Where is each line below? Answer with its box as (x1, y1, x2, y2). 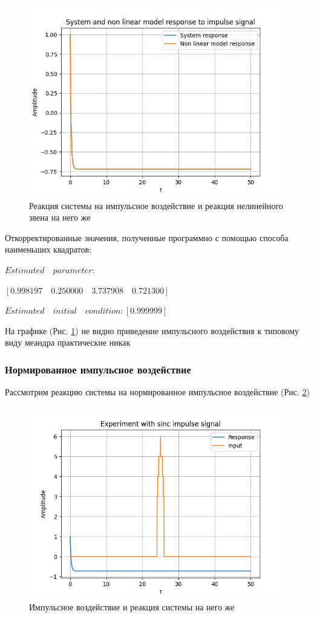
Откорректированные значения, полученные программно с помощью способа (5, 231, 289, 244)
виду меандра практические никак (5, 336, 131, 349)
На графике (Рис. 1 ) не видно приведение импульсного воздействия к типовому (5, 324, 299, 337)
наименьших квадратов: (5, 243, 91, 256)
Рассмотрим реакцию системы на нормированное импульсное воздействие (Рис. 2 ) (5, 386, 310, 398)
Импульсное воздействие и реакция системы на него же (29, 601, 235, 613)
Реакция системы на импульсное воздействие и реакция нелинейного (29, 199, 283, 212)
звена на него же (29, 211, 91, 224)
